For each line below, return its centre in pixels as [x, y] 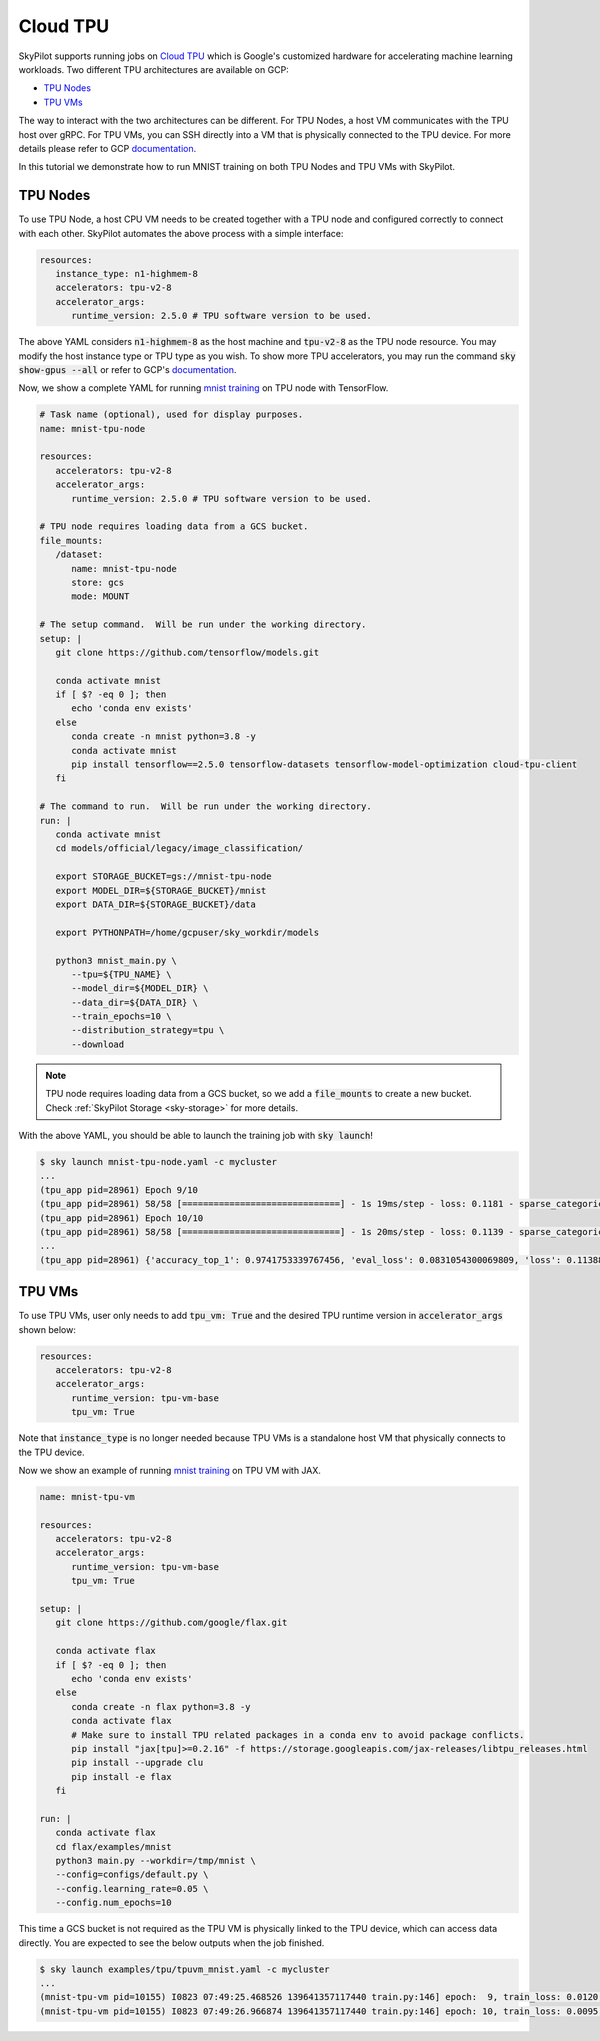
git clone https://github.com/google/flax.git [171, 1623]
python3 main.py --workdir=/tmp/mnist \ [156, 1861]
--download [98, 1044]
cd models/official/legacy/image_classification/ [179, 848]
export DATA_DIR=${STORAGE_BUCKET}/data [156, 904]
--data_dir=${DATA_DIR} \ [135, 1002]
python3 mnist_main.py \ [116, 960]
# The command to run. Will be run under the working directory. [205, 806]
